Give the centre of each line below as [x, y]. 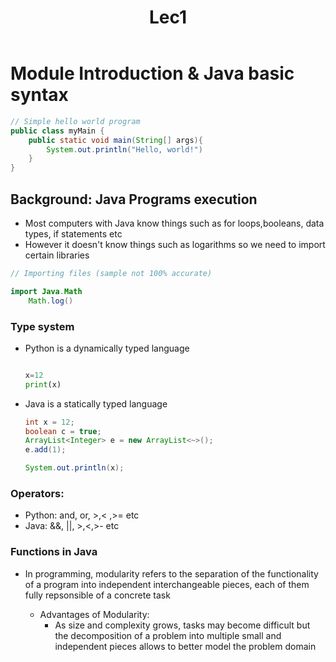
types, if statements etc [73, 234]
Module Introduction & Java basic [152, 73]
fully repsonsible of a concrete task [97, 595]
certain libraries [57, 255]
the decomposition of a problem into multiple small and [168, 635]
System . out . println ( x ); [74, 468]
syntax [39, 95]
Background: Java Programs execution [134, 199]
